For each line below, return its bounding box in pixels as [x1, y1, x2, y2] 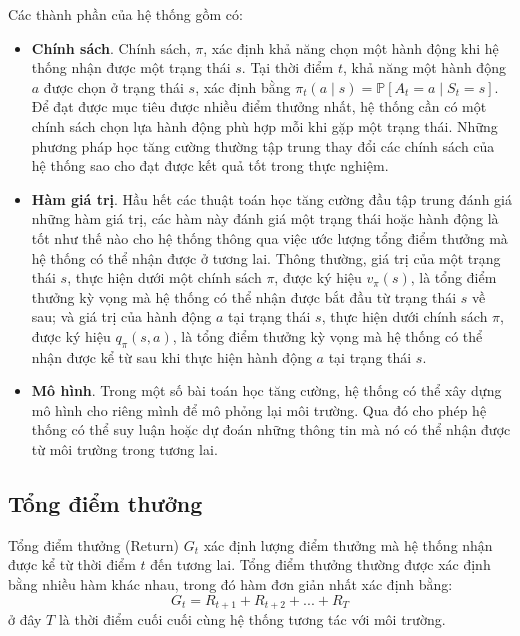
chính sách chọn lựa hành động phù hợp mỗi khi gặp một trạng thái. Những [31, 115, 498, 136]
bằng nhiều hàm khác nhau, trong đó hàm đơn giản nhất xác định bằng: [8, 574, 453, 595]
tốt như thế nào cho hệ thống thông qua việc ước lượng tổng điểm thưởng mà [31, 227, 508, 248]
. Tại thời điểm [241, 57, 334, 78]
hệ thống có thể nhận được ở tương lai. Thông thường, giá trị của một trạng [31, 247, 501, 268]
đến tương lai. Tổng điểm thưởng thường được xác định [150, 554, 491, 575]
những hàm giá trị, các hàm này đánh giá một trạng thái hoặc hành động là [31, 208, 499, 229]
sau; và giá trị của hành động [31, 306, 212, 327]
